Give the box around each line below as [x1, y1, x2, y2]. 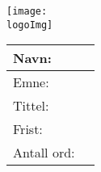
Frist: [13, 120, 43, 139]
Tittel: [13, 96, 49, 115]
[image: [6, 6, 48, 17]
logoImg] [6, 19, 53, 31]
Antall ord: [13, 143, 75, 162]
